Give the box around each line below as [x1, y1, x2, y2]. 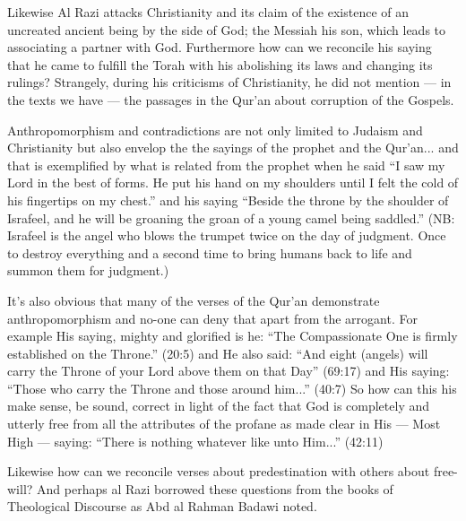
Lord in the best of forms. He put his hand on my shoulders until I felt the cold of [7, 173, 459, 192]
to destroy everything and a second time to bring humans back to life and [7, 243, 412, 262]
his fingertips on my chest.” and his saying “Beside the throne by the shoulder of [7, 190, 449, 209]
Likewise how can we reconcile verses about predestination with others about [7, 462, 430, 481]
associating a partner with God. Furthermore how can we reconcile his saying [7, 38, 432, 56]
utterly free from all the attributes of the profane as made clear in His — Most [7, 414, 441, 433]
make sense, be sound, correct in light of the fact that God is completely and [7, 396, 430, 415]
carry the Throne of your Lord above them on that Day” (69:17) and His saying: [7, 361, 450, 380]
